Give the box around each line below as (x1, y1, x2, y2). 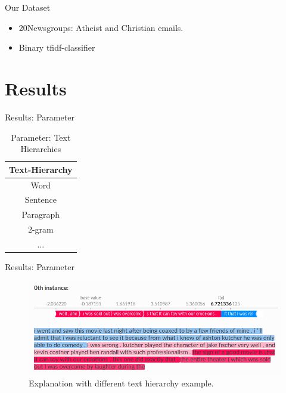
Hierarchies (20, 143, 61, 155)
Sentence (24, 193, 57, 206)
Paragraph (21, 208, 60, 221)
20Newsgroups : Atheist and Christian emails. (18, 21, 184, 33)
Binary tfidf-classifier (18, 41, 95, 54)
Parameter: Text (11, 131, 71, 143)
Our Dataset (5, 1, 51, 13)
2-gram (27, 223, 54, 236)
